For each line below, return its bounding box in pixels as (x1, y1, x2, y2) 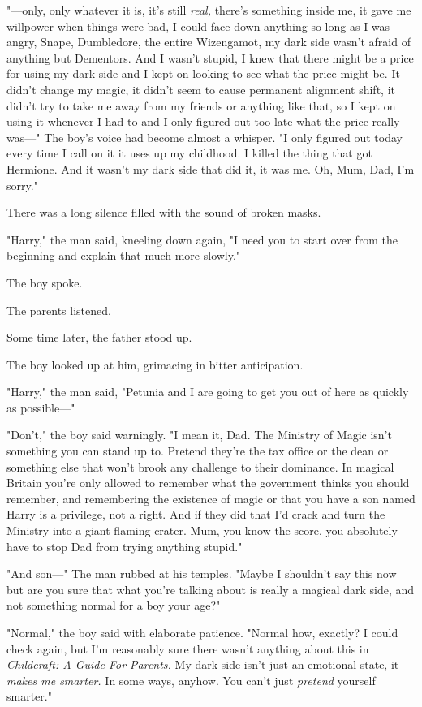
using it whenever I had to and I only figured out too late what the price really (6, 113, 400, 130)
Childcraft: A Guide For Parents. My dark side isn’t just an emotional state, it (6, 656, 399, 673)
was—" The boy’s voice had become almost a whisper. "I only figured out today (6, 128, 403, 145)
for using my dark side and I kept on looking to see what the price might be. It (6, 65, 400, 82)
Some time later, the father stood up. (6, 329, 192, 346)
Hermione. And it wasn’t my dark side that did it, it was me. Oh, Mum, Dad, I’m (6, 160, 415, 177)
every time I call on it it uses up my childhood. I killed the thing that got (6, 144, 372, 162)
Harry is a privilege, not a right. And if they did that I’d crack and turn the (6, 506, 385, 523)
